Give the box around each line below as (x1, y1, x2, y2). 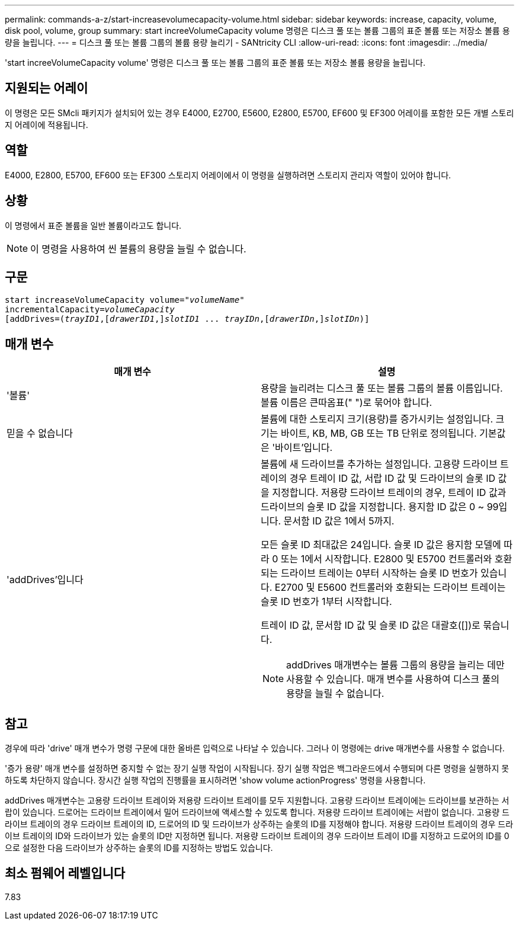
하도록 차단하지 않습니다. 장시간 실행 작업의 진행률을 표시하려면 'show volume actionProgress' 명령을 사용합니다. (5, 775, 426, 786)
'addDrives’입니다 (7, 574, 84, 586)
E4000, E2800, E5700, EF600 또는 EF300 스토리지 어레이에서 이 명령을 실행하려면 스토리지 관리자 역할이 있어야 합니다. (5, 169, 451, 180)
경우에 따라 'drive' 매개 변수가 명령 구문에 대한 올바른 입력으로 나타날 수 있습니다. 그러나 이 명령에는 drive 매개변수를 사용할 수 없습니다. (5, 743, 505, 754)
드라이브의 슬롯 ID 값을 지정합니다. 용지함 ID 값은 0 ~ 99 (261, 501, 499, 513)
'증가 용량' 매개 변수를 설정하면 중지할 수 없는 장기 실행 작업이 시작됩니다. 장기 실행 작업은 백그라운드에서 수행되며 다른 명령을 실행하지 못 (5, 763, 510, 774)
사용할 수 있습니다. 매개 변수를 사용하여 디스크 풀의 (286, 673, 500, 686)
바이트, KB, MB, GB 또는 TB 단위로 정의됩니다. (280, 427, 477, 440)
